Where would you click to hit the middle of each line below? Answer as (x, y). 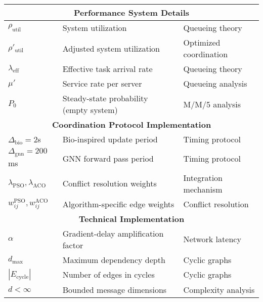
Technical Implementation (131, 218)
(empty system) (90, 110)
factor (73, 245)
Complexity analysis (219, 289)
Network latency (212, 239)
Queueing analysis (215, 83)
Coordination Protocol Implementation (131, 124)
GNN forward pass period (108, 158)
